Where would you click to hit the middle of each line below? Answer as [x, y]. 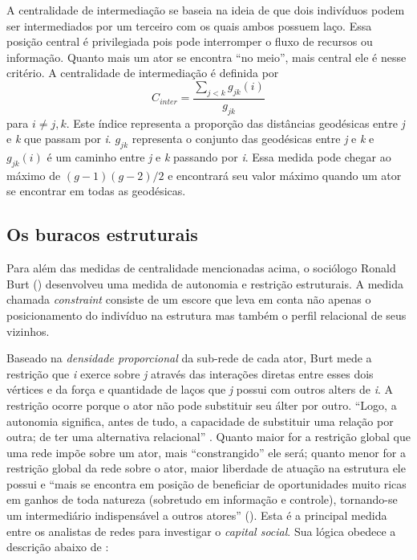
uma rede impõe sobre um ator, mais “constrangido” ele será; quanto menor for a [206, 452]
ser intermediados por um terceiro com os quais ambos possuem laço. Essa [189, 25]
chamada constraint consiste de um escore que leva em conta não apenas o [189, 299]
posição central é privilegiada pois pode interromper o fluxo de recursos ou [190, 41]
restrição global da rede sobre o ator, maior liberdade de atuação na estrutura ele [206, 468]
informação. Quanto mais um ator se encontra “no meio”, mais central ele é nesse [206, 57]
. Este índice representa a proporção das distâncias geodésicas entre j [235, 123]
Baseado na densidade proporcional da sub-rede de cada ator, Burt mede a [189, 358]
